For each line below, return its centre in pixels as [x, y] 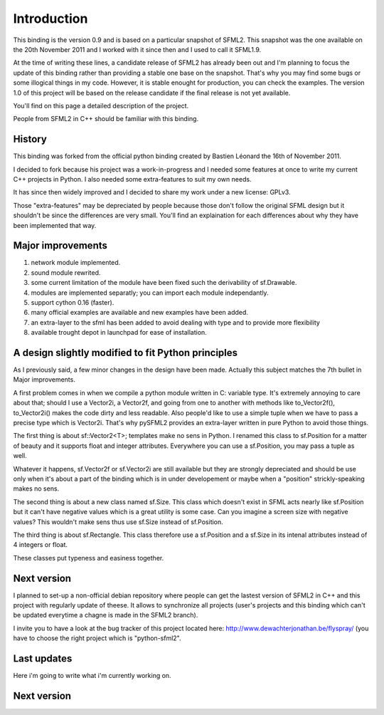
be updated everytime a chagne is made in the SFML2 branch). [106, 615]
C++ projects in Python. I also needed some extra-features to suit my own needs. [132, 179]
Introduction [50, 19]
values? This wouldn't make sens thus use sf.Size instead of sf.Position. [118, 522]
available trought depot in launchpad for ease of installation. [119, 333]
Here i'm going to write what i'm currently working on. [92, 676]
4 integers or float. [40, 545]
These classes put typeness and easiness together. [89, 558]
